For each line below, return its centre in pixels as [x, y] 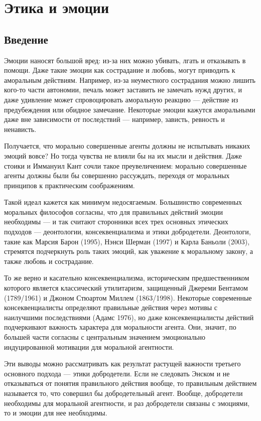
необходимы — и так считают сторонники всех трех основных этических [116, 222]
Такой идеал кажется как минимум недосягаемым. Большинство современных [123, 202]
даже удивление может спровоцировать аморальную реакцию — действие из [121, 99]
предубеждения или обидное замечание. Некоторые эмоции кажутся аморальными [130, 109]
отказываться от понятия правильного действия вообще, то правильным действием [130, 383]
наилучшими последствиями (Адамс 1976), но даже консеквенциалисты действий [129, 317]
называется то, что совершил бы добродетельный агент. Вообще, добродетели [123, 393]
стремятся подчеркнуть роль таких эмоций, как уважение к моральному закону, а [128, 251]
